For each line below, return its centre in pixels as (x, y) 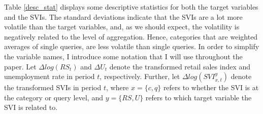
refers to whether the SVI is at (211, 87)
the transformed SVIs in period (53, 87)
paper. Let (20, 66)
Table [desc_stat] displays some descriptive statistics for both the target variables (131, 7)
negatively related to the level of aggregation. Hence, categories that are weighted (131, 36)
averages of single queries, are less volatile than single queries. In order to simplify (132, 46)
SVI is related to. (31, 107)
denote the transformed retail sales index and (180, 66)
